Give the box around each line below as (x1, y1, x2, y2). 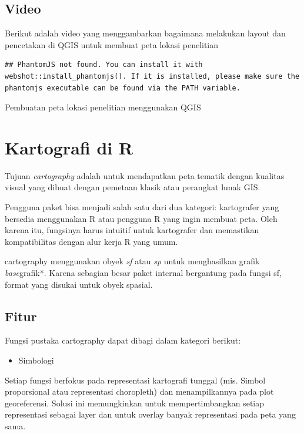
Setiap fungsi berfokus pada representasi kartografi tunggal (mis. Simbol (5, 374, 266, 386)
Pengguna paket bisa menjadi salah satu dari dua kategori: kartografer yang (5, 201, 279, 213)
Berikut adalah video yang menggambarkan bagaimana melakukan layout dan (5, 27, 286, 39)
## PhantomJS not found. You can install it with (5, 60, 203, 69)
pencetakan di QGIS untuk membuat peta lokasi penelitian (5, 38, 219, 51)
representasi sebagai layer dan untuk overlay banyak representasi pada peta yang (5, 408, 296, 420)
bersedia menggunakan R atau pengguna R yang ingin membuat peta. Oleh (5, 212, 278, 224)
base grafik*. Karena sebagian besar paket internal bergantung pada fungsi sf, (5, 267, 282, 279)
